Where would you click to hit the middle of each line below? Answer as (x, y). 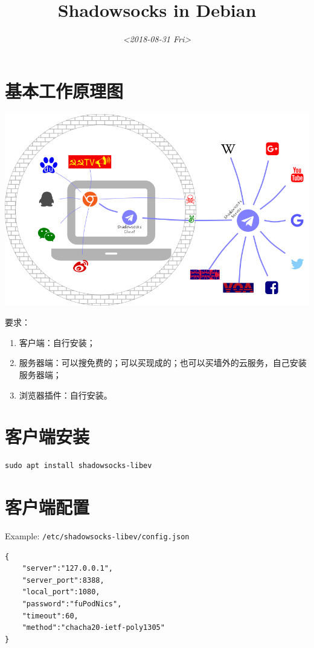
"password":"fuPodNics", (72, 604)
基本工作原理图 (64, 90)
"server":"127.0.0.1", (67, 569)
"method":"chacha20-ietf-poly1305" (93, 628)
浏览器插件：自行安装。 (66, 395)
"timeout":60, (50, 616)
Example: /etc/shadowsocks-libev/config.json (97, 535)
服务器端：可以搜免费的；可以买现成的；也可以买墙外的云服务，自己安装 (163, 363)
